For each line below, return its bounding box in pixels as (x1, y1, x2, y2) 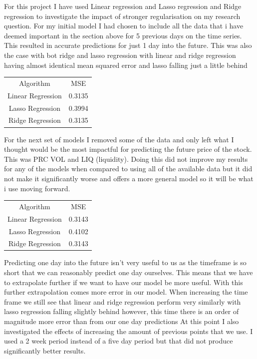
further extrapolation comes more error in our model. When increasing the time (4, 287, 248, 297)
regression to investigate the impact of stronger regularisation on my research (4, 10, 241, 21)
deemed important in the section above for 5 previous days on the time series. (4, 30, 242, 40)
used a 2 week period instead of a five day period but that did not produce (4, 336, 233, 346)
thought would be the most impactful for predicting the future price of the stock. (4, 144, 252, 154)
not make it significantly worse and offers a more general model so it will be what (4, 173, 254, 183)
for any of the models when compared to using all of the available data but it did (4, 163, 253, 174)
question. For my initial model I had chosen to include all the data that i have (4, 20, 244, 31)
